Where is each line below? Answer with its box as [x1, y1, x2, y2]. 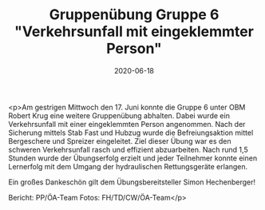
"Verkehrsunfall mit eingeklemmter [14, 22, 254, 41]
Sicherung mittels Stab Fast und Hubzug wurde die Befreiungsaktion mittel [8, 128, 254, 137]
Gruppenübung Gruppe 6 [49, 6, 220, 24]
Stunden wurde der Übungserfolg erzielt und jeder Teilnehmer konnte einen [8, 153, 258, 163]
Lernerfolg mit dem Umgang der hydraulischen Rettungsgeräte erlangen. [8, 161, 248, 171]
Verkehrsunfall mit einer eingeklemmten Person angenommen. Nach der [8, 119, 246, 129]
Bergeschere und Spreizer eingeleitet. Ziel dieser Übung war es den [8, 136, 231, 145]
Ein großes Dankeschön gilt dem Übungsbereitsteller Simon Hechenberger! [8, 177, 255, 187]
